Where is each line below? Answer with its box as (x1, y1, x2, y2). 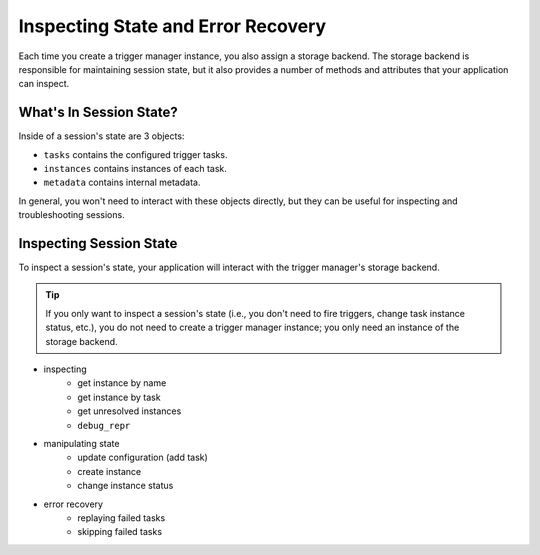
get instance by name (77, 377, 167, 389)
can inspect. (18, 78, 70, 90)
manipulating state (43, 438, 120, 449)
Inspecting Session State (18, 235, 178, 252)
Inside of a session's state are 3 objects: (18, 130, 185, 142)
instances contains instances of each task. (43, 163, 227, 175)
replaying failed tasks (77, 511, 166, 524)
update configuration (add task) (77, 451, 209, 464)
